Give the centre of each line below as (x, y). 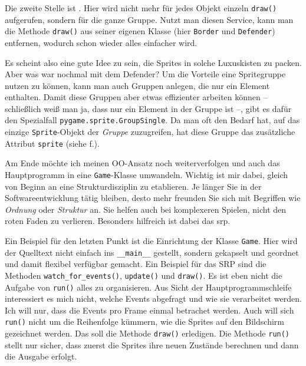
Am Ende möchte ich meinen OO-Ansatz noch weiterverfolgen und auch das (142, 163)
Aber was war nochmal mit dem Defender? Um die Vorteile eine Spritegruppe (145, 74)
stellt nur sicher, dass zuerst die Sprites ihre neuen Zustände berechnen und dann (152, 344)
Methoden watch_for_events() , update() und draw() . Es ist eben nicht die (144, 275)
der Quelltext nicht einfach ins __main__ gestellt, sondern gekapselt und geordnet (152, 252)
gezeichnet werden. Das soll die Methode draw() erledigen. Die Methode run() (147, 333)
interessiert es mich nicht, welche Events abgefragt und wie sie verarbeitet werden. (153, 299)
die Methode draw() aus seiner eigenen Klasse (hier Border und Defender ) (140, 31)
